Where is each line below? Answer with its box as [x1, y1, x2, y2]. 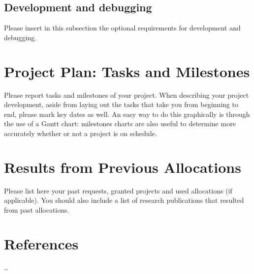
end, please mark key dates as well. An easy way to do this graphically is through [4, 109, 250, 119]
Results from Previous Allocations [4, 157, 241, 177]
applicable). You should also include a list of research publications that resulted [4, 195, 244, 205]
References [4, 233, 79, 253]
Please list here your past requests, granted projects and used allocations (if [4, 185, 232, 195]
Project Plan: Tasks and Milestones [4, 61, 250, 81]
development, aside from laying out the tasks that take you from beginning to [4, 99, 238, 110]
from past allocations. [4, 204, 69, 215]
